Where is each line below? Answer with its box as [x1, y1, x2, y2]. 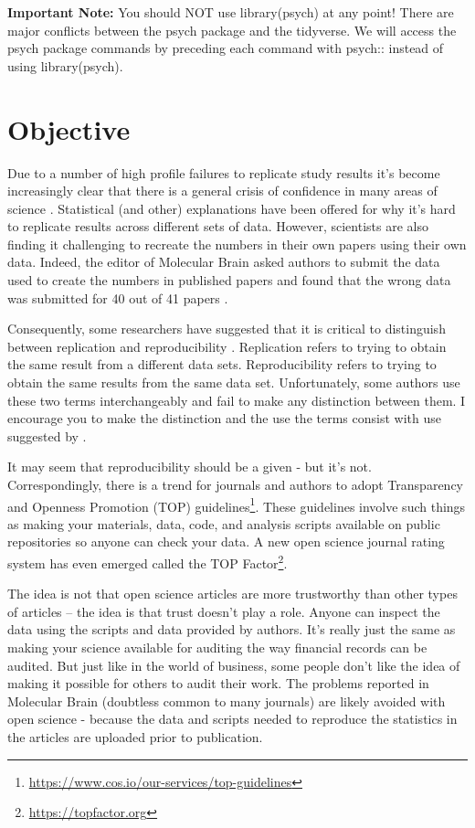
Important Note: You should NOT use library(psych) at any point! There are [7, 3, 454, 21]
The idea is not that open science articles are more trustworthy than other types [7, 584, 458, 603]
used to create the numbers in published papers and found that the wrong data [7, 271, 451, 290]
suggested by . [7, 426, 87, 445]
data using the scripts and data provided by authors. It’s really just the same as [7, 620, 456, 639]
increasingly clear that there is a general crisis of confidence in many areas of [7, 181, 438, 200]
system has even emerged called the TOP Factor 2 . [7, 551, 288, 572]
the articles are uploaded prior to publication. [7, 727, 263, 747]
